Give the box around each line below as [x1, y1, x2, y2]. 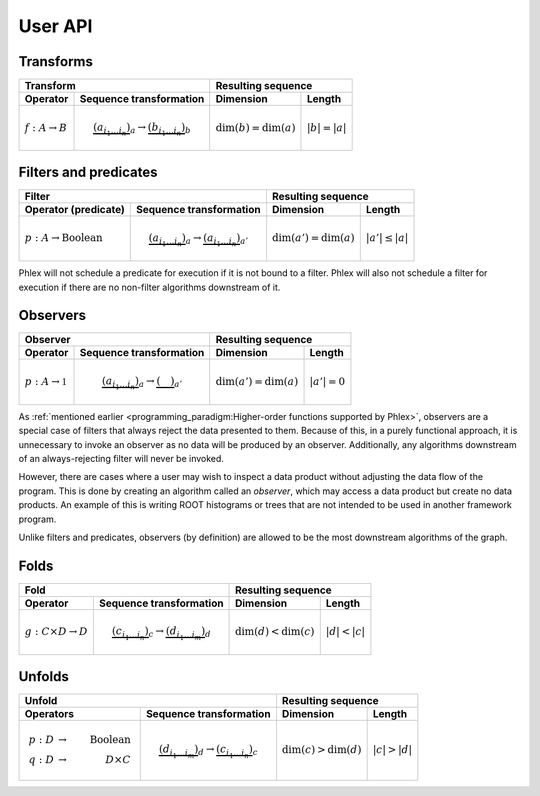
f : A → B [24, 121, 68, 134]
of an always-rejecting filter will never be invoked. [18, 452, 225, 464]
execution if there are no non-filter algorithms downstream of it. [18, 281, 281, 293]
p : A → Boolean [24, 231, 104, 245]
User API [18, 15, 93, 37]
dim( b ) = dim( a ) [215, 121, 296, 134]
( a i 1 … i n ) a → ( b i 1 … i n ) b [93, 120, 192, 137]
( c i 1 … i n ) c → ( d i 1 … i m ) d [111, 625, 212, 642]
